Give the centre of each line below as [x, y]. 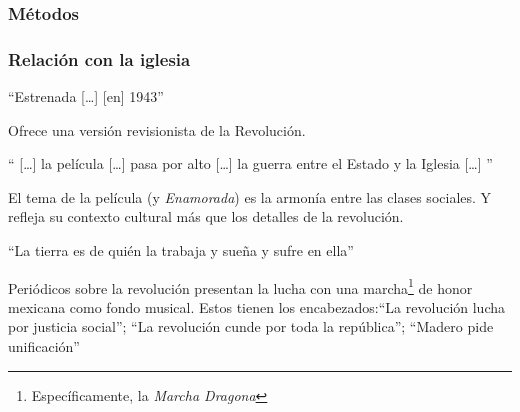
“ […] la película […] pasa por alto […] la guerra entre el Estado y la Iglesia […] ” [250, 163]
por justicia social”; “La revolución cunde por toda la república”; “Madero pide [251, 326]
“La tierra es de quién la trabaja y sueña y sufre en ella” [181, 250]
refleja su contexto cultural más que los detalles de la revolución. [206, 216]
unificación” [44, 346]
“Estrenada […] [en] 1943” [86, 96]
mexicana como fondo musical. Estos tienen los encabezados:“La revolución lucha [256, 306]
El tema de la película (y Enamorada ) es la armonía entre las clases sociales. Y [250, 196]
